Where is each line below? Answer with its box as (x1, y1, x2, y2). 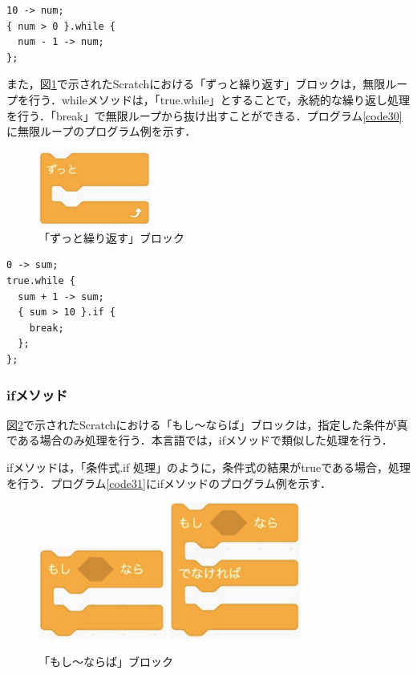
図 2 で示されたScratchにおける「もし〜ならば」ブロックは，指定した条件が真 (6, 416, 408, 432)
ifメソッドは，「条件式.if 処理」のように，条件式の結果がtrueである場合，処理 (6, 458, 411, 475)
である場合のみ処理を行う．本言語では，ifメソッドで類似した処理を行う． (6, 432, 393, 449)
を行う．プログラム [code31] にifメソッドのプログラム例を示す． (6, 474, 332, 491)
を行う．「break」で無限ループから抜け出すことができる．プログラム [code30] (6, 107, 403, 124)
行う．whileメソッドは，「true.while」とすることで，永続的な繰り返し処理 (28, 91, 411, 108)
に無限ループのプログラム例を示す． (6, 123, 196, 140)
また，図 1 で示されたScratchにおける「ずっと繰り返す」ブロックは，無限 (6, 75, 386, 92)
